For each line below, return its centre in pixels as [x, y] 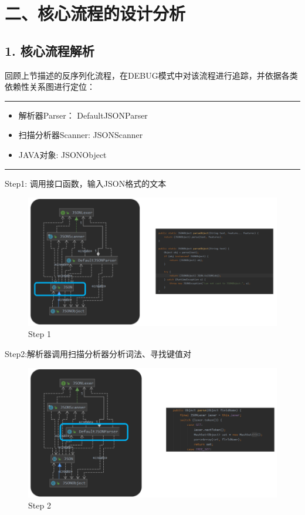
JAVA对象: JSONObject [62, 154]
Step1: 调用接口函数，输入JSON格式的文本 [86, 183]
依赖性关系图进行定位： [50, 87]
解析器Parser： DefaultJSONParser [83, 115]
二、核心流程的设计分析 [95, 13]
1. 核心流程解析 [50, 50]
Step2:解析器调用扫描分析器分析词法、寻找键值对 [98, 353]
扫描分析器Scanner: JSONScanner [81, 135]
